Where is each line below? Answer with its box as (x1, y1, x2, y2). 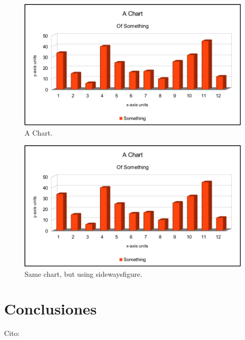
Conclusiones (4, 298, 97, 319)
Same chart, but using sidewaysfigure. (24, 268, 142, 279)
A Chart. (24, 127, 53, 138)
